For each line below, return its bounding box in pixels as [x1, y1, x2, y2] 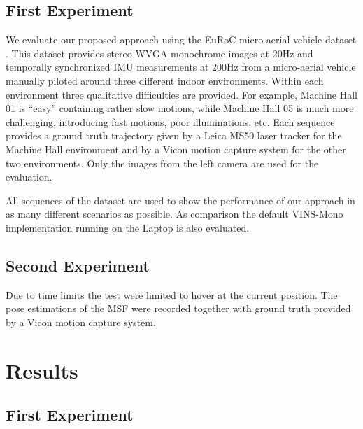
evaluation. [6, 169, 52, 184]
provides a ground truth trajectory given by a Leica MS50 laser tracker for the [6, 128, 342, 143]
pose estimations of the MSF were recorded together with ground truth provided [6, 301, 351, 316]
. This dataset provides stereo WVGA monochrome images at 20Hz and [6, 45, 313, 60]
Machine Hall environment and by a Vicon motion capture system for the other [6, 141, 346, 156]
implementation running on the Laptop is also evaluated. [6, 220, 250, 234]
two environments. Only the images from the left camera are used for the [6, 155, 319, 170]
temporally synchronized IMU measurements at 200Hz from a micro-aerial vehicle [6, 59, 356, 74]
